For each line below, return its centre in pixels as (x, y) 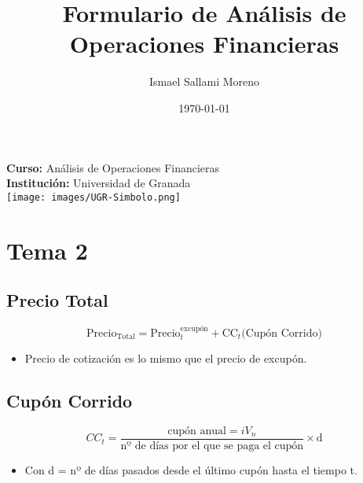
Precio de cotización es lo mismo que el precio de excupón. (166, 358)
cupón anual (197, 431)
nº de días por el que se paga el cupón (212, 446)
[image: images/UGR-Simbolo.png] (93, 197)
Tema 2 (47, 250)
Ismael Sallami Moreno (204, 81)
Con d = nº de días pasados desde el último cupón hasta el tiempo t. (191, 470)
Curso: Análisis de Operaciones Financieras (113, 167)
